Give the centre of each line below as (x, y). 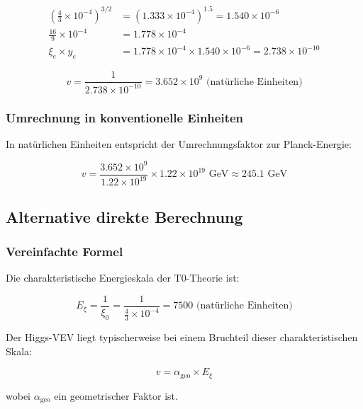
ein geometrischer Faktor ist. (116, 395)
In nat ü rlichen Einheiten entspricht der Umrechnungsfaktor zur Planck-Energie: (179, 143)
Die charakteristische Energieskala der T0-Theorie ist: (123, 278)
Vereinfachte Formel (65, 252)
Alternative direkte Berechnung (124, 216)
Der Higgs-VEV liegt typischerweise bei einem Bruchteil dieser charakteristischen (182, 337)
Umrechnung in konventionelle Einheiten (125, 117)
